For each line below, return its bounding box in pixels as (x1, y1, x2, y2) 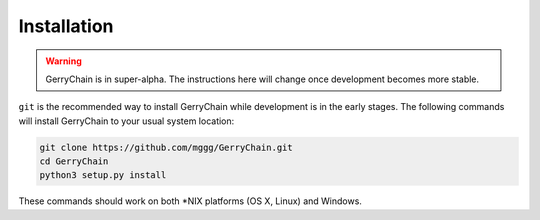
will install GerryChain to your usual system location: (18, 115, 235, 127)
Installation (18, 15, 114, 37)
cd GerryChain (39, 156, 109, 167)
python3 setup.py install (39, 170, 167, 181)
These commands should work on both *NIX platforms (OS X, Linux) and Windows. (18, 195, 362, 207)
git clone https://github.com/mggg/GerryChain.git (39, 141, 294, 153)
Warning (45, 55, 82, 67)
